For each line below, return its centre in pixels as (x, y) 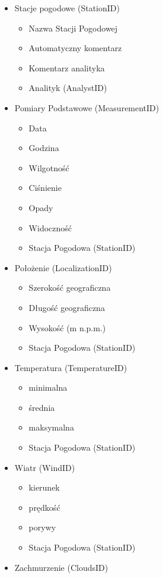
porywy (42, 527)
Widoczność (50, 227)
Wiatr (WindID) (45, 467)
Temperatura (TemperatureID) (71, 367)
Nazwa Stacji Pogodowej (73, 28)
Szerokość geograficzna (70, 288)
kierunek (44, 487)
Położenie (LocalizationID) (63, 267)
